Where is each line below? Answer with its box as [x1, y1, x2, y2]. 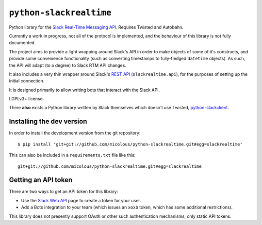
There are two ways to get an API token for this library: [9, 189, 118, 194]
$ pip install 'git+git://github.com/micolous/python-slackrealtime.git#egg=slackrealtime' [17, 141, 243, 147]
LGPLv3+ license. [9, 96, 44, 102]
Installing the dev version [9, 117, 87, 126]
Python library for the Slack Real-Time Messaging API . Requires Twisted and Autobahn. [9, 24, 184, 30]
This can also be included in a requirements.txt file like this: [9, 152, 136, 158]
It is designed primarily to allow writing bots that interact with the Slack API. [9, 87, 160, 93]
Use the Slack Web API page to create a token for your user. [21, 197, 142, 203]
